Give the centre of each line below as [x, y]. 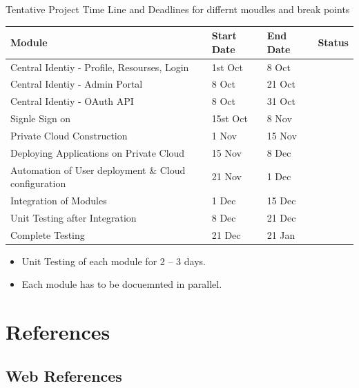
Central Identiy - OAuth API [72, 101]
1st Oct [227, 67]
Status [333, 42]
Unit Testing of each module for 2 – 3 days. [114, 261]
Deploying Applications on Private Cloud [98, 152]
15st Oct [230, 118]
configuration [38, 183]
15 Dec [281, 201]
